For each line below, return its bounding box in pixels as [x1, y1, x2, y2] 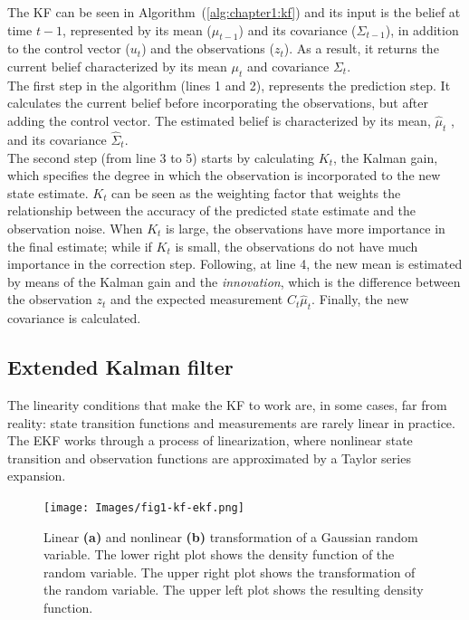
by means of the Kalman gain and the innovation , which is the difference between [7, 272, 461, 291]
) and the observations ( [141, 39, 274, 58]
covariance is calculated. [7, 309, 141, 328]
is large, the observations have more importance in [166, 218, 445, 237]
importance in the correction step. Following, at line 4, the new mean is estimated [7, 254, 463, 273]
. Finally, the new [311, 290, 409, 309]
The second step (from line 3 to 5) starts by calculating [7, 148, 315, 167]
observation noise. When [7, 218, 143, 237]
